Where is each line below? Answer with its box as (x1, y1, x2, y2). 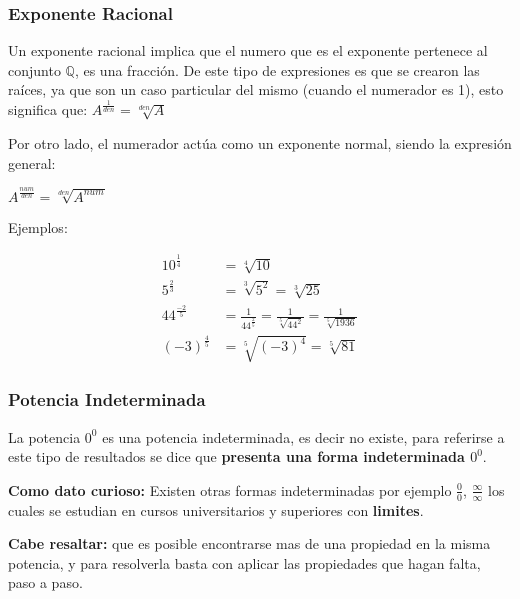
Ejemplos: (8, 216, 68, 237)
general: (8, 152, 56, 173)
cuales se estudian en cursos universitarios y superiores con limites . (8, 499, 424, 520)
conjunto (8, 59, 61, 80)
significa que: (8, 99, 88, 120)
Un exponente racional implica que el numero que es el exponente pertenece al (8, 40, 488, 61)
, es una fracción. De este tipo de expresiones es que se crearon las (74, 59, 480, 80)
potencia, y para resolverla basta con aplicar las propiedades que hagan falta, (8, 552, 481, 573)
